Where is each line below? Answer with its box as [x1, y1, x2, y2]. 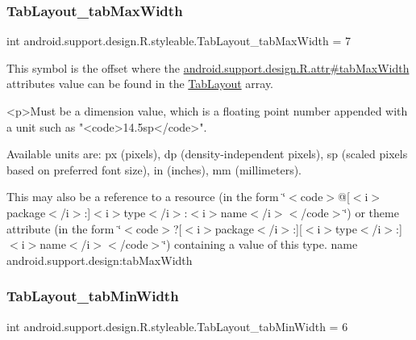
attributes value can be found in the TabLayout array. [6, 75, 274, 92]
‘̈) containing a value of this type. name [163, 236, 358, 253]
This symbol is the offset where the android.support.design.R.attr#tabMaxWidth [6, 59, 410, 76]
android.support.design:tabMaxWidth [6, 251, 193, 268]
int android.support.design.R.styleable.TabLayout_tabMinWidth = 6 [6, 317, 348, 334]
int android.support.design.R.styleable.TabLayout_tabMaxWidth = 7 [6, 32, 352, 49]
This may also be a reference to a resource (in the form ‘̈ [6, 188, 286, 205]
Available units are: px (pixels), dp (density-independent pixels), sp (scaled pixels [6, 145, 408, 162]
